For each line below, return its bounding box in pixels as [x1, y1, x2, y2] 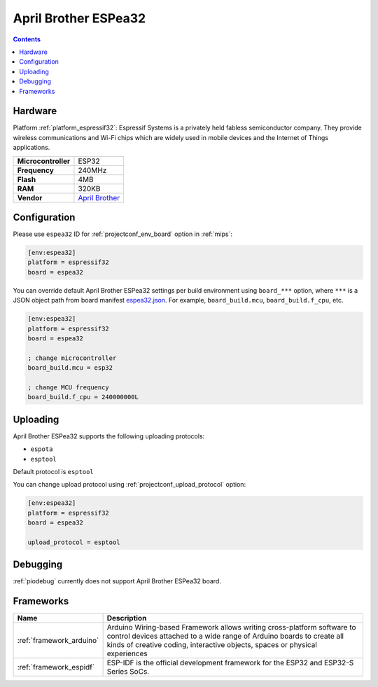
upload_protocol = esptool [27, 538, 120, 546]
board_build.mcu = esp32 [27, 364, 113, 372]
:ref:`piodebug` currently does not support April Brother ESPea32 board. [13, 577, 222, 585]
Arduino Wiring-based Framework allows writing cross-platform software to [106, 623, 356, 632]
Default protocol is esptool [13, 468, 94, 476]
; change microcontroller [27, 354, 117, 362]
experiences [106, 648, 148, 658]
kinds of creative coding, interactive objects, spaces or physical [106, 640, 318, 650]
